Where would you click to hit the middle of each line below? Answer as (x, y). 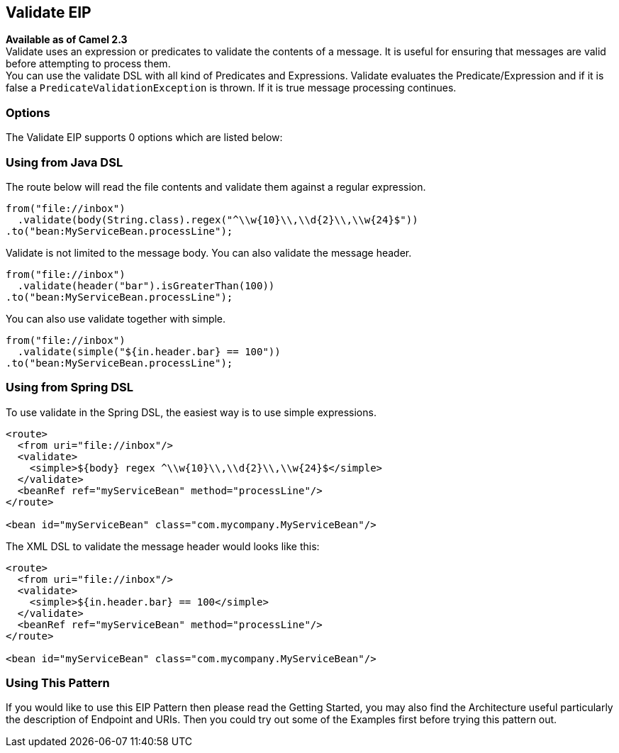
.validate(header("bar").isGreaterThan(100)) (146, 285)
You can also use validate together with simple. (116, 318)
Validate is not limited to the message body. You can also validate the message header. (209, 252)
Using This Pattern (58, 683)
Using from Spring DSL (69, 387)
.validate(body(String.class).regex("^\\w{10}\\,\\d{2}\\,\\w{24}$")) (218, 219)
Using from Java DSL (65, 162)
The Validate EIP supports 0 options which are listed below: (144, 138)
